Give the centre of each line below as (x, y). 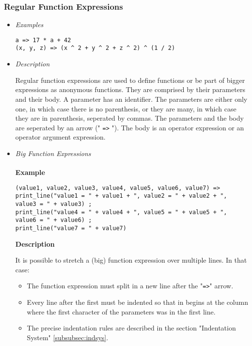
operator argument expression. (60, 137)
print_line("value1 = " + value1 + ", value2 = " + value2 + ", (121, 196)
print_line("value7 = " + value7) (71, 228)
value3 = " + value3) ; (54, 204)
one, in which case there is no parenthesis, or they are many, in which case (126, 108)
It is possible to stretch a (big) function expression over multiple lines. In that (131, 260)
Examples (29, 24)
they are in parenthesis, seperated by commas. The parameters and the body (129, 118)
